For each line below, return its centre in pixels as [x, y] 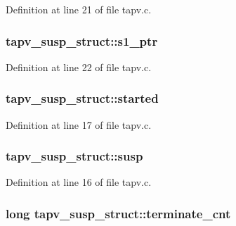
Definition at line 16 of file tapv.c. [79, 182]
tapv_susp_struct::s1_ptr [82, 40]
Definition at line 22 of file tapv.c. [79, 67]
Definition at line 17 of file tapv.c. [79, 124]
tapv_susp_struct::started [82, 98]
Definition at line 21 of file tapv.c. [79, 9]
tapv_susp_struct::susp [74, 156]
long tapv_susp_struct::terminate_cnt [118, 213]
